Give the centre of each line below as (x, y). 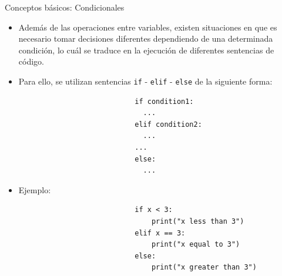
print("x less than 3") (198, 221)
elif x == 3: (160, 233)
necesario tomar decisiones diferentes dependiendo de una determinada (146, 38)
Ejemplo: (35, 189)
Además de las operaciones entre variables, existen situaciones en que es (148, 27)
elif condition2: (168, 124)
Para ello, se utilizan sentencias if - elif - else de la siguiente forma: (145, 81)
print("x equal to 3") (196, 245)
